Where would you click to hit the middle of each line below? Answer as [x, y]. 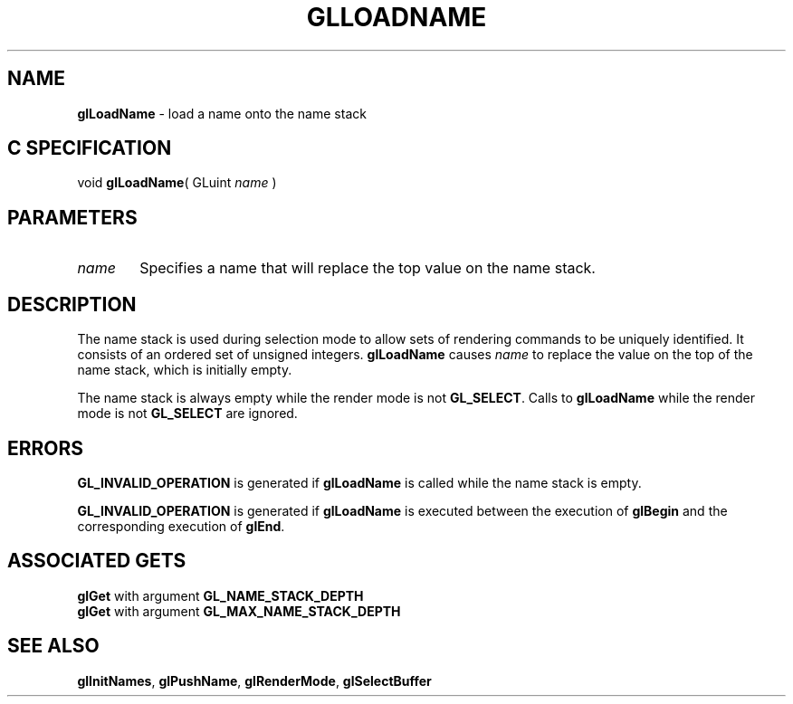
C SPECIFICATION [90, 148]
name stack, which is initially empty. [185, 370]
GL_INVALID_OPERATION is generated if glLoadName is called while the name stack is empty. [359, 482]
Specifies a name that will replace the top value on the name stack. [368, 268]
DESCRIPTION [72, 304]
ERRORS [46, 448]
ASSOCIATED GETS [97, 561]
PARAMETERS [72, 217]
